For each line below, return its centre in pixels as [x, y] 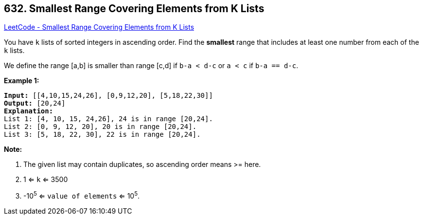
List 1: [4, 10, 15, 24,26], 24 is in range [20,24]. [108, 119]
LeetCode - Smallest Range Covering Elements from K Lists [99, 27]
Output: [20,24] [35, 103]
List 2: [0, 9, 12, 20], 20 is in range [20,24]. [100, 127]
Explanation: [29, 111]
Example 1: [22, 81]
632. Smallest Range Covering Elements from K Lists [134, 9]
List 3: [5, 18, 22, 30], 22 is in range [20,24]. [102, 135]
